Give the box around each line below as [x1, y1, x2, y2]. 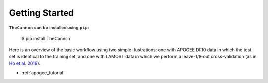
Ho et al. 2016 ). [9, 60, 41, 66]
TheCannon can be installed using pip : [9, 25, 89, 30]
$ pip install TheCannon [21, 35, 70, 41]
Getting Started [9, 7, 74, 18]
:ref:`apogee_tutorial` [21, 69, 65, 76]
